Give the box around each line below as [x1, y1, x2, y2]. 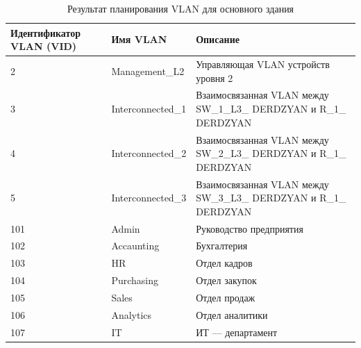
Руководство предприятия [196, 221, 303, 235]
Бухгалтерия [196, 238, 248, 253]
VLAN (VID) [10, 39, 77, 53]
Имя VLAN [111, 32, 167, 47]
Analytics [111, 307, 152, 322]
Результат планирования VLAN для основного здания [67, 1, 294, 15]
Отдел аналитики [196, 307, 268, 322]
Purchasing [111, 273, 158, 288]
